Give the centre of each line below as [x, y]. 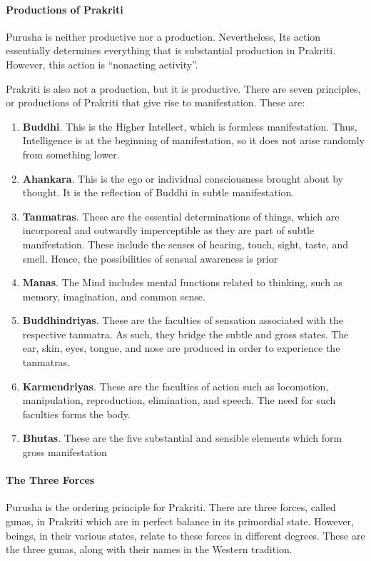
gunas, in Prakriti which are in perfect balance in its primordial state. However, [180, 521]
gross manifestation [65, 452]
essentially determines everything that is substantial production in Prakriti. [171, 50]
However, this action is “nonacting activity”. [102, 64]
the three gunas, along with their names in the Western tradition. [149, 549]
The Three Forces [50, 480]
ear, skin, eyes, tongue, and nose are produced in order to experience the [181, 348]
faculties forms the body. [76, 414]
